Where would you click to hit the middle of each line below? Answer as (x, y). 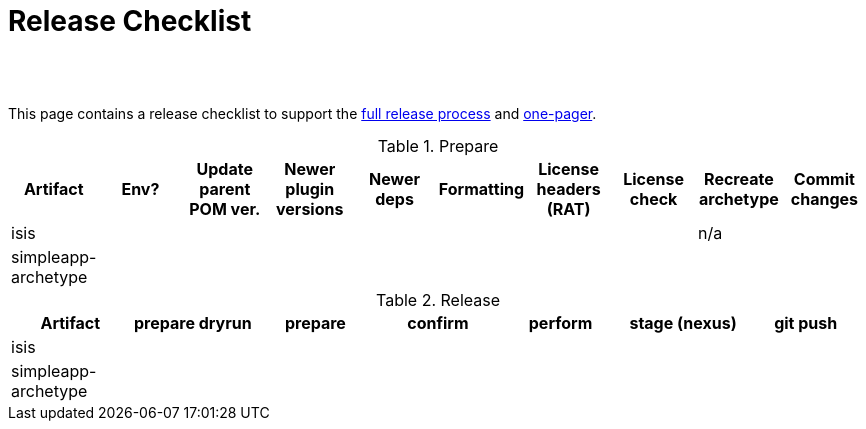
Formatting (481, 188)
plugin (310, 188)
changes (824, 198)
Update (224, 168)
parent (225, 188)
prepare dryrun (193, 322)
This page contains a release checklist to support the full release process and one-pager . (302, 113)
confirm (438, 322)
